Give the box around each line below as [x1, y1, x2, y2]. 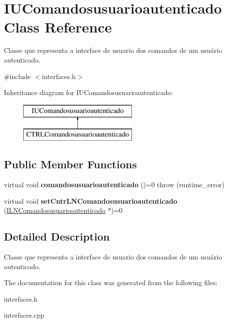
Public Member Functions [4, 157, 137, 172]
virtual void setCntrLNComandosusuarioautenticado [4, 195, 178, 206]
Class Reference [4, 17, 112, 37]
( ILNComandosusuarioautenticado [4, 205, 106, 215]
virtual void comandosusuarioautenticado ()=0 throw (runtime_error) [4, 179, 225, 190]
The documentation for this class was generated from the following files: [4, 277, 218, 288]
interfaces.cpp [4, 310, 45, 320]
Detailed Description [4, 229, 110, 244]
